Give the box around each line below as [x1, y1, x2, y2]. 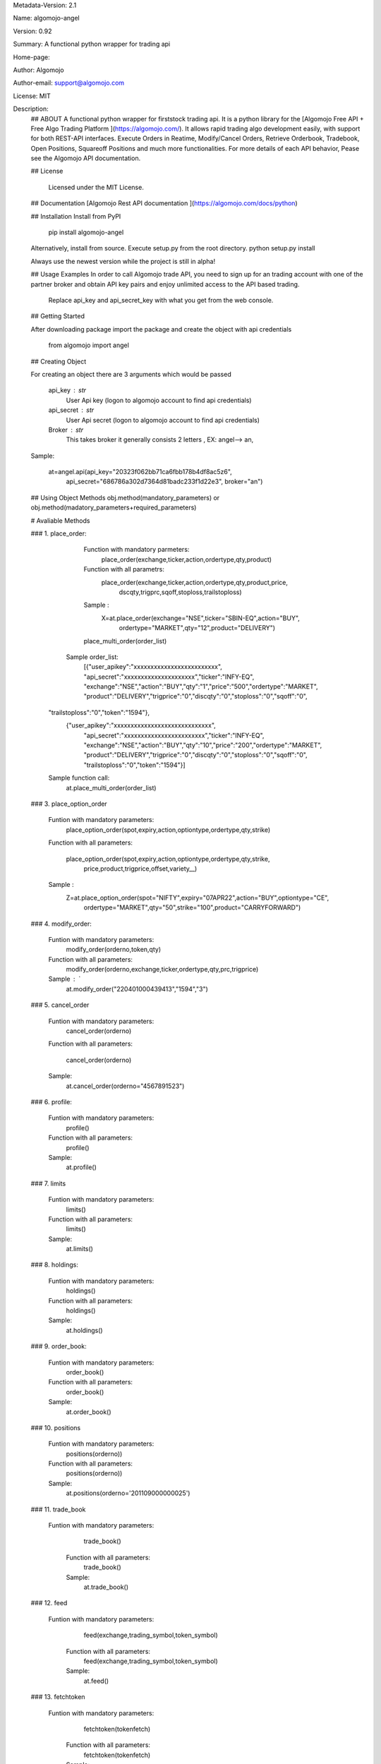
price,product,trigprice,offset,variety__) [83, 864, 198, 873]
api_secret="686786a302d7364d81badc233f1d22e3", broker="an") [66, 477, 263, 486]
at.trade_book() [83, 1583, 129, 1591]
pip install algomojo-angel [48, 228, 124, 236]
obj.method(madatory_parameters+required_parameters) [30, 503, 197, 512]
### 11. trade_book [30, 1505, 86, 1514]
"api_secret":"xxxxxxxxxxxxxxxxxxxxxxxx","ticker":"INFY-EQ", [83, 731, 265, 739]
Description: [13, 104, 49, 113]
